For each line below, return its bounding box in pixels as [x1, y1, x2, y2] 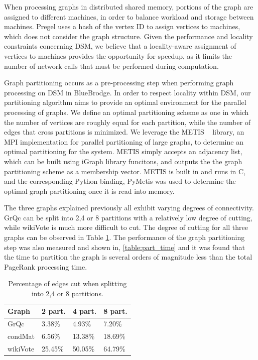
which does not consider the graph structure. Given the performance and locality [4, 31, 253, 41]
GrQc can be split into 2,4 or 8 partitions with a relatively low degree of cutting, [4, 212, 252, 222]
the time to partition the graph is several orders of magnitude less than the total [4, 252, 252, 262]
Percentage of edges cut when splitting [8, 278, 127, 289]
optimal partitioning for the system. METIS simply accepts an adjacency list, [4, 146, 242, 157]
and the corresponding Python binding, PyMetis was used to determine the [4, 176, 236, 186]
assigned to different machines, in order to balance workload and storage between [4, 11, 254, 22]
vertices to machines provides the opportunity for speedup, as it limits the [4, 50, 232, 61]
